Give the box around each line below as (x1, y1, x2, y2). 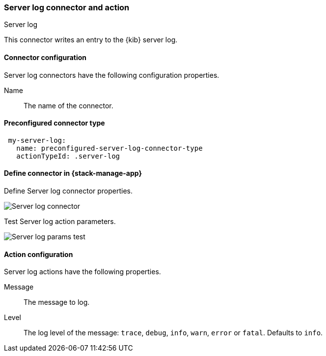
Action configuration (4, 250, 73, 259)
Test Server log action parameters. (4, 217, 116, 226)
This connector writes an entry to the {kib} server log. (4, 35, 178, 44)
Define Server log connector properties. (4, 187, 133, 195)
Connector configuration (4, 53, 86, 62)
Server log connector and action (4, 2, 130, 12)
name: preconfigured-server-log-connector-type (16, 144, 203, 152)
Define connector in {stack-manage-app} (4, 169, 142, 178)
